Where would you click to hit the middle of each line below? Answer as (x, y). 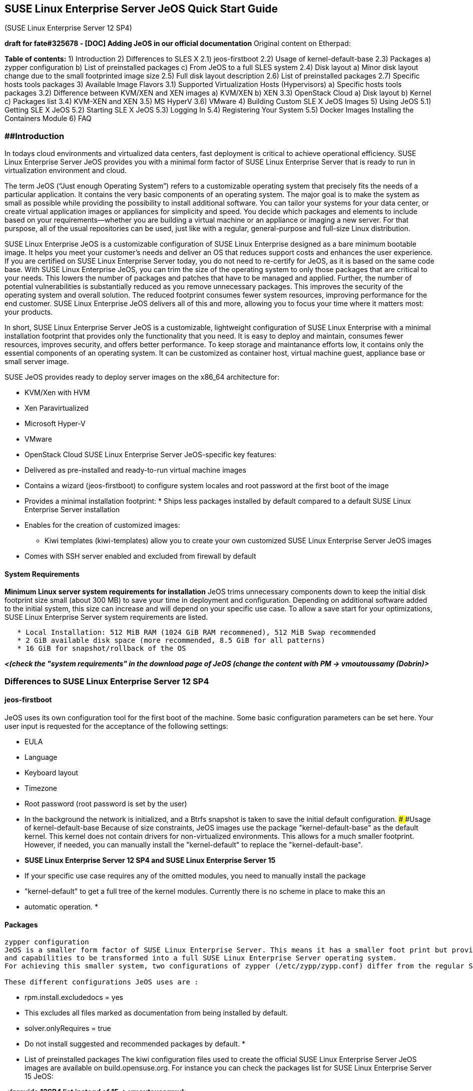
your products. (29, 312)
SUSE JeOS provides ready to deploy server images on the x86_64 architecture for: (142, 377)
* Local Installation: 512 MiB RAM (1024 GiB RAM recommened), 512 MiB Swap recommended (196, 633)
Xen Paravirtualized (57, 408)
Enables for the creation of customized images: (102, 525)
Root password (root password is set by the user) (106, 803)
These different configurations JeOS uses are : (102, 982)
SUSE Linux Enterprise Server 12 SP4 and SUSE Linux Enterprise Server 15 (150, 860)
